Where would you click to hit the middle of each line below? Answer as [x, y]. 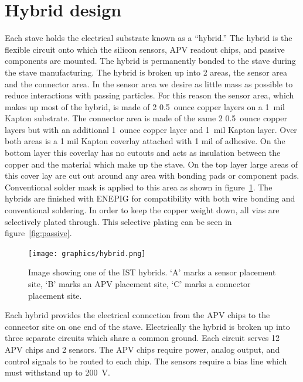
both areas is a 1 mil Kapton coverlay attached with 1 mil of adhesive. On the [145, 141]
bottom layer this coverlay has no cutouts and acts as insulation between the [143, 153]
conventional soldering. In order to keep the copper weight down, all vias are [142, 210]
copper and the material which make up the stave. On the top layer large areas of [151, 164]
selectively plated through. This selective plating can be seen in [118, 221]
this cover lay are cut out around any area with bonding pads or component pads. [152, 175]
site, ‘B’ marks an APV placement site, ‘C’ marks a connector [139, 284]
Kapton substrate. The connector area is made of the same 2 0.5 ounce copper [146, 118]
